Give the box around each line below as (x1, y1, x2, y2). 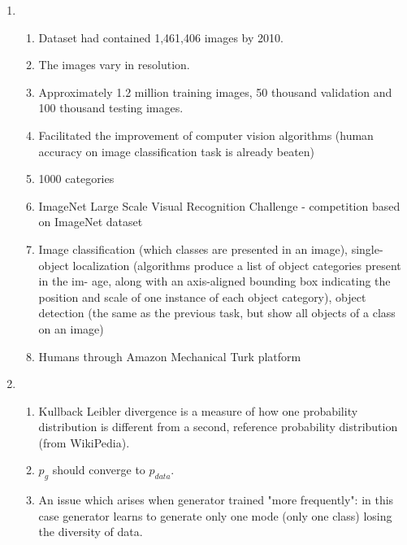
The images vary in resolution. (38, 56, 190, 73)
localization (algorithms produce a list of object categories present (72, 256, 401, 273)
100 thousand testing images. (38, 99, 184, 116)
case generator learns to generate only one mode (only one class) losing (38, 507, 392, 524)
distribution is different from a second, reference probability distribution (38, 418, 398, 435)
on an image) (38, 320, 104, 337)
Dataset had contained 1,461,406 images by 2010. (38, 28, 284, 46)
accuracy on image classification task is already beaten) (38, 142, 315, 159)
